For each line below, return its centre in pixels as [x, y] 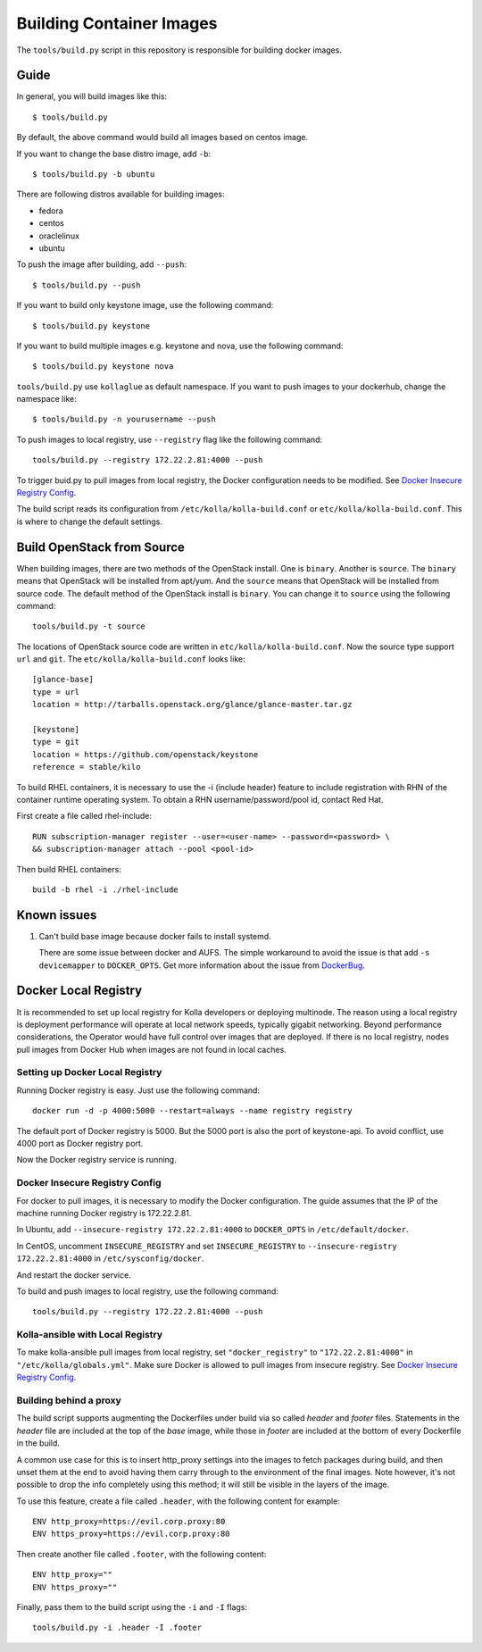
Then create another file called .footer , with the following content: [141, 1554]
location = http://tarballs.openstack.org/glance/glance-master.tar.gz [192, 705]
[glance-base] [63, 680]
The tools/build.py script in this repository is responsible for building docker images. [179, 50]
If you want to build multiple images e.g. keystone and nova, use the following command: [180, 346]
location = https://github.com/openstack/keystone [145, 754]
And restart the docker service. [74, 1275]
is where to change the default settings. [89, 521]
